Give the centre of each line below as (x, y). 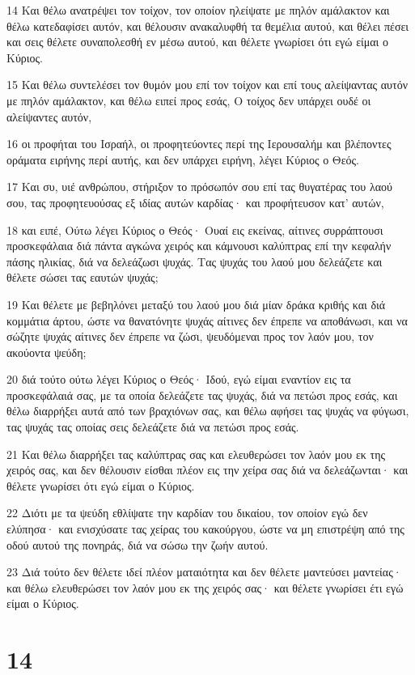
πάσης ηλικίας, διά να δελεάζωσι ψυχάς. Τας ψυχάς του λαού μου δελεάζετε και (195, 261)
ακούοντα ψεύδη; (47, 352)
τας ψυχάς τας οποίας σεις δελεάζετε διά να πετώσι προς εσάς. (153, 427)
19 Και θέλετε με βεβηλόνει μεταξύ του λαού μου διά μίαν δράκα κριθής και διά (196, 304)
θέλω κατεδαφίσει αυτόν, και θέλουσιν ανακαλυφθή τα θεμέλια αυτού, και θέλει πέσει (208, 25)
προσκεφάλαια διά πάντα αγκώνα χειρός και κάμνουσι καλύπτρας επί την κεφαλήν (199, 246)
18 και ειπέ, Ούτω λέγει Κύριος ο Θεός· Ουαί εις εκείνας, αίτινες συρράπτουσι (195, 229)
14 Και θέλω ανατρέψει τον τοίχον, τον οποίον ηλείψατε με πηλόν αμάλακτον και (198, 10)
